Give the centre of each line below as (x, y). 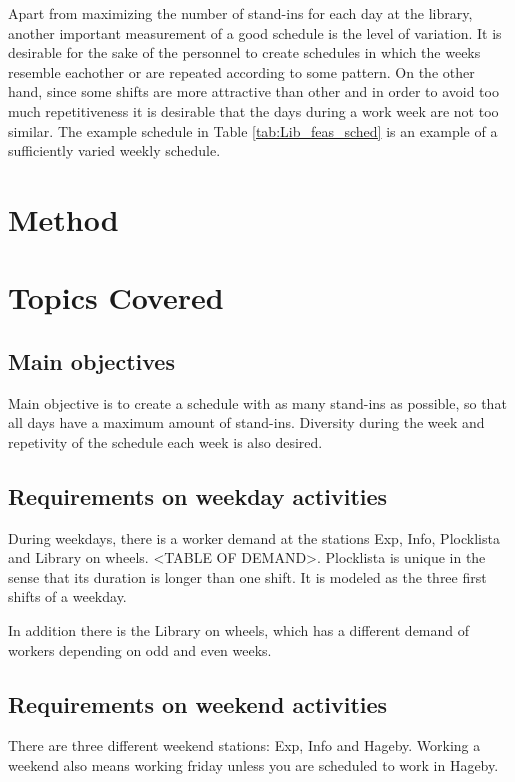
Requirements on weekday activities (198, 495)
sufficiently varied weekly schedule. (114, 150)
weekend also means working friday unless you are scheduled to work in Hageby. (253, 765)
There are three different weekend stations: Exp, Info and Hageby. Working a (244, 745)
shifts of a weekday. (67, 596)
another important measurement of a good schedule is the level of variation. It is (255, 32)
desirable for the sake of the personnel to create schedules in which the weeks (244, 52)
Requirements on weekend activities (198, 703)
